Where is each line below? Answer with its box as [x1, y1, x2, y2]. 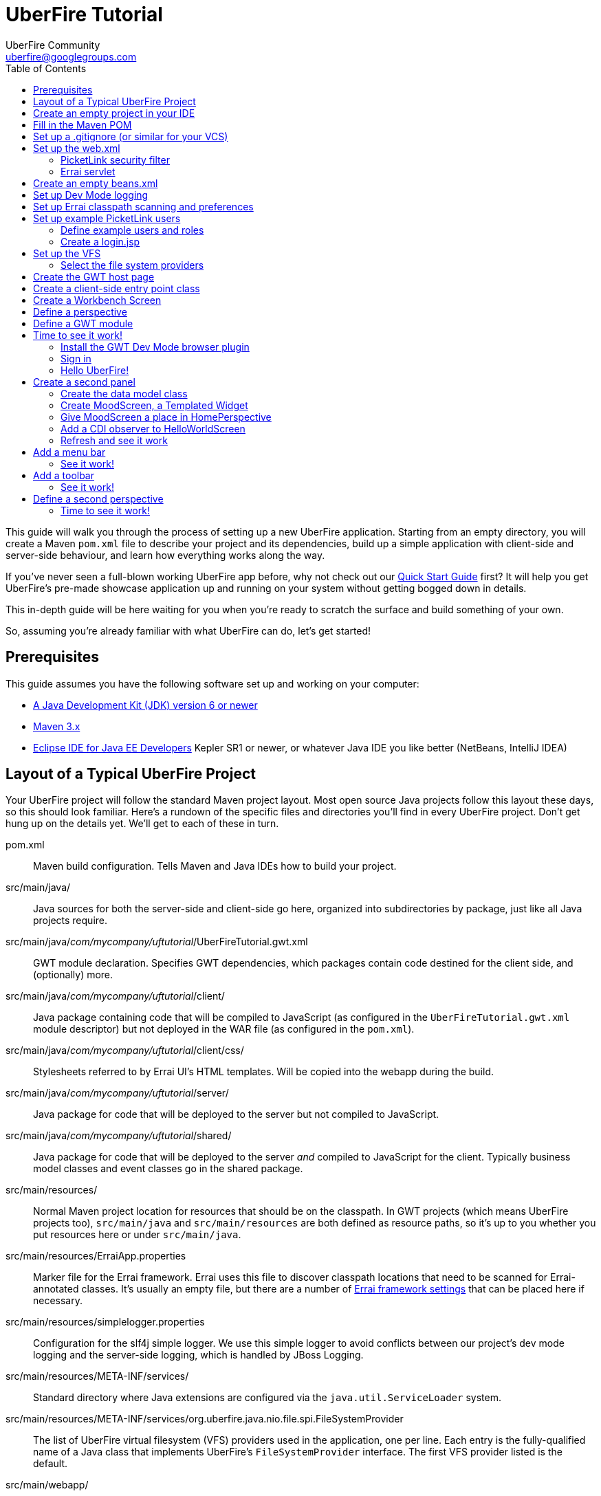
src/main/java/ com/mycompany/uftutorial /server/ [6, 1087, 229, 1099]
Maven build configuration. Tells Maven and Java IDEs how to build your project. [33, 860, 397, 872]
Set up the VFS [33, 247, 101, 259]
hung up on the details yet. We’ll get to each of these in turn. [6, 817, 279, 830]
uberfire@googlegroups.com [6, 50, 137, 63]
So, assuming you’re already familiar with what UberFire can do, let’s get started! [6, 624, 371, 637]
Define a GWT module [33, 317, 133, 329]
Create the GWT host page [33, 270, 155, 283]
